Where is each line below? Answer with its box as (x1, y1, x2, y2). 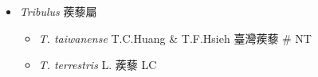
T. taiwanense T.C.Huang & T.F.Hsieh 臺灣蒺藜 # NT (38, 29, 312, 46)
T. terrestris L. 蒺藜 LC (38, 56, 157, 73)
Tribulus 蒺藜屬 (19, 3, 97, 19)
